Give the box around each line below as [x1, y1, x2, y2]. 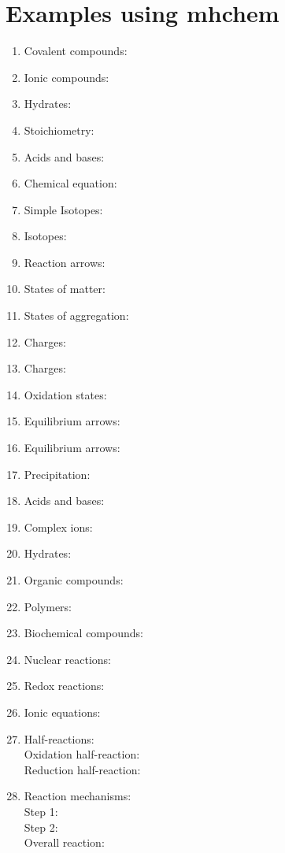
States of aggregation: [24, 307, 129, 324]
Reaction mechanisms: [24, 788, 131, 804]
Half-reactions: [24, 730, 94, 747]
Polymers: [24, 598, 72, 614]
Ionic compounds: [24, 69, 109, 85]
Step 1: [24, 803, 58, 819]
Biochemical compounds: [24, 625, 143, 641]
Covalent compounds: [24, 43, 128, 59]
